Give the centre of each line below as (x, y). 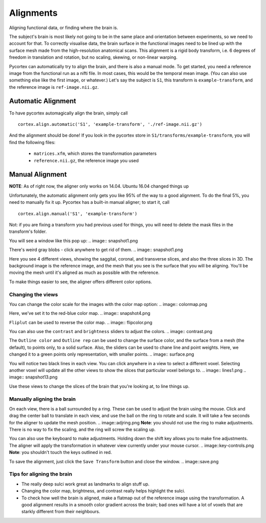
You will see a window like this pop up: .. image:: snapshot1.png (73, 241)
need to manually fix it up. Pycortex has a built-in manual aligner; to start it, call (89, 202)
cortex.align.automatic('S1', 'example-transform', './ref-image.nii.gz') (110, 124)
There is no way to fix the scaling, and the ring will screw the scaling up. (83, 430)
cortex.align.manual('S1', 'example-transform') (78, 214)
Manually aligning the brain (42, 399)
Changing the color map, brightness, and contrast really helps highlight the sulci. (103, 491)
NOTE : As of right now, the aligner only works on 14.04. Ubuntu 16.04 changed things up (99, 186)
